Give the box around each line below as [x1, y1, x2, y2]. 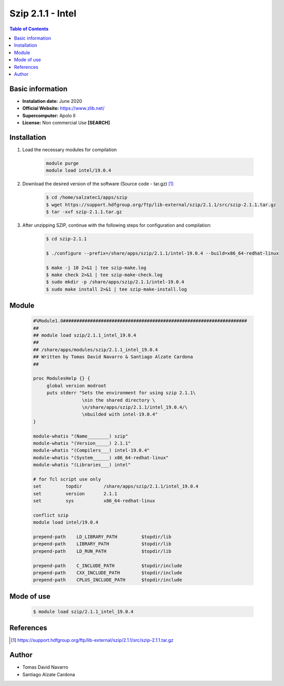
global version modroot [46, 383, 107, 388]
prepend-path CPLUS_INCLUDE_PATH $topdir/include [33, 577, 182, 583]
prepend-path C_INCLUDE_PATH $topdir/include [33, 563, 182, 568]
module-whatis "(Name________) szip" [33, 433, 128, 439]
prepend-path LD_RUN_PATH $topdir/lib [33, 548, 172, 554]
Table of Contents [9, 26, 49, 32]
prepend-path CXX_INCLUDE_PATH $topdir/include [33, 570, 182, 575]
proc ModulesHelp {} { [33, 375, 90, 382]
